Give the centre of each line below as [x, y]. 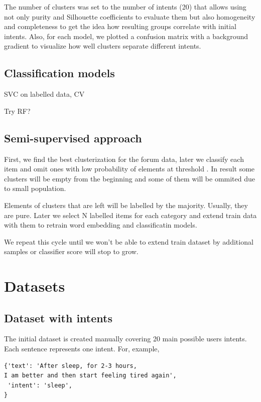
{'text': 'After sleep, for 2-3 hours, [71, 366]
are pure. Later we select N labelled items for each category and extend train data [130, 215]
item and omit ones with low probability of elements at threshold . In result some [129, 169]
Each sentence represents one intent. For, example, [82, 349]
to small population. [35, 188]
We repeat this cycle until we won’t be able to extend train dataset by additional [129, 241]
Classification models [59, 73]
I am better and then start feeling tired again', [90, 376]
